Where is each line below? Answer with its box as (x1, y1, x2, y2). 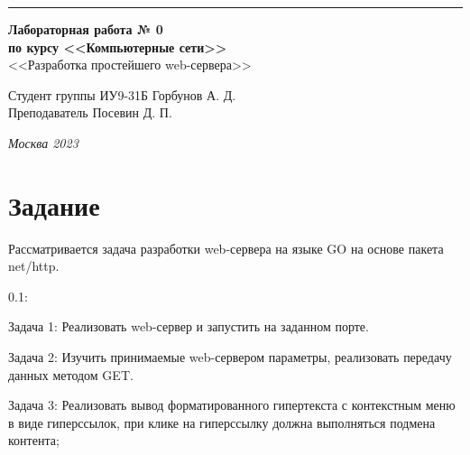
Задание (8, 186, 100, 223)
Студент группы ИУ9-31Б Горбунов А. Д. (8, 85, 236, 104)
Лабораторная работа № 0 (8, 20, 163, 38)
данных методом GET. (8, 365, 134, 384)
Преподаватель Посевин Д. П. (8, 103, 172, 122)
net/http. (8, 256, 60, 275)
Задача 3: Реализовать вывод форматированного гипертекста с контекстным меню (8, 395, 456, 414)
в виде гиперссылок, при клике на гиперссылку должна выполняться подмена (8, 413, 436, 432)
